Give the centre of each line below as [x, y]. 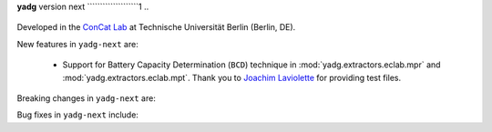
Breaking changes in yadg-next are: [87, 98]
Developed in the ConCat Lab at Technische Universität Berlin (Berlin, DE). [156, 27]
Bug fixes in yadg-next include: [77, 115]
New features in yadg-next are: [77, 44]
